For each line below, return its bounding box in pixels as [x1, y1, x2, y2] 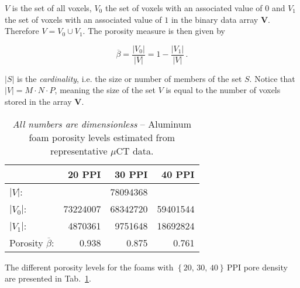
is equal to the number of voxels [165, 84, 281, 96]
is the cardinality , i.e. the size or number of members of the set [17, 72, 242, 84]
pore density [243, 260, 288, 273]
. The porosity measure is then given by [82, 25, 225, 37]
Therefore [5, 25, 39, 37]
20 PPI [67, 167, 101, 181]
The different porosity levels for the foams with [5, 260, 174, 273]
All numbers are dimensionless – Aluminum [12, 116, 191, 131]
